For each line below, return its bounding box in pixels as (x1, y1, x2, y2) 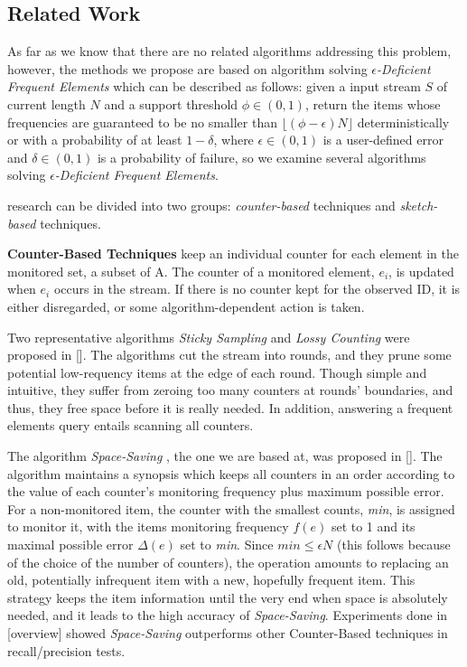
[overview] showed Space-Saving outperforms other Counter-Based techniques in (7, 624, 448, 643)
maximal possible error (7, 535, 134, 554)
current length (7, 94, 86, 113)
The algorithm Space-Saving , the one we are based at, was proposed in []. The (7, 446, 443, 465)
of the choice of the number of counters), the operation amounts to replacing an (7, 552, 449, 571)
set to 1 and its (331, 517, 416, 536)
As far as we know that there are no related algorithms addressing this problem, (7, 42, 452, 61)
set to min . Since (180, 535, 274, 554)
